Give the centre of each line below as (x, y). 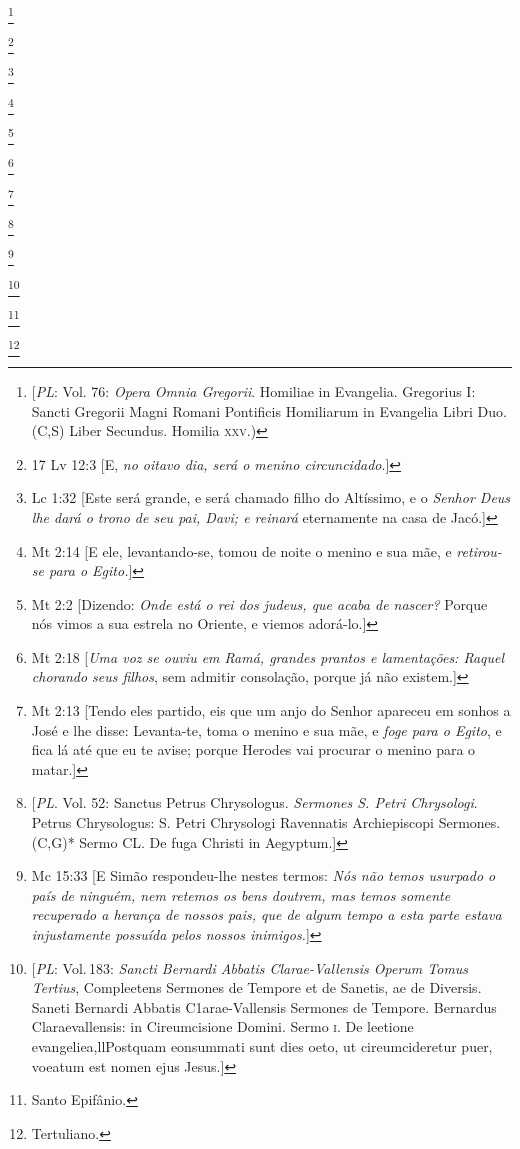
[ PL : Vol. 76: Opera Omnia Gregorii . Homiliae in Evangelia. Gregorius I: (253, 390)
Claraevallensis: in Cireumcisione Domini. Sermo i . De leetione (222, 1026)
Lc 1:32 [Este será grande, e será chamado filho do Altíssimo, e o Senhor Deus (271, 497)
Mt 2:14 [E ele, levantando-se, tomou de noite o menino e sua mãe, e (241, 550)
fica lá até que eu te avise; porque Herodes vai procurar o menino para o (253, 749)
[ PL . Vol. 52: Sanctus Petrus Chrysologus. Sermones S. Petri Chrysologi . (254, 802)
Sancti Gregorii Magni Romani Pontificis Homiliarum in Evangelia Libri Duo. (269, 410)
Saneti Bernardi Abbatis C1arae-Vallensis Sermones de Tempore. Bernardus (264, 1006)
